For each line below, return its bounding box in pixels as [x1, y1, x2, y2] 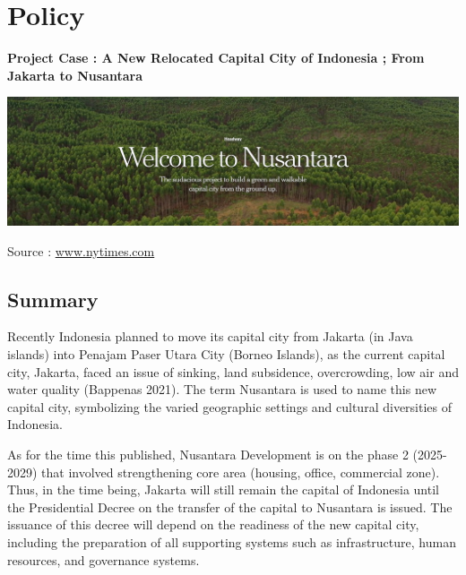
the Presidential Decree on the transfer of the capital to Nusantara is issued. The [7, 497, 453, 516]
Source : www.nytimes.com [7, 241, 155, 260]
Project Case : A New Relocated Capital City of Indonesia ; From [7, 48, 425, 67]
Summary [7, 285, 99, 313]
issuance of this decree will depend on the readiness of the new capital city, [7, 515, 419, 534]
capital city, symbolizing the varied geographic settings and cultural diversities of [7, 397, 453, 416]
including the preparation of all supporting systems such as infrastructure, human [7, 532, 456, 551]
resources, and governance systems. [7, 550, 200, 569]
